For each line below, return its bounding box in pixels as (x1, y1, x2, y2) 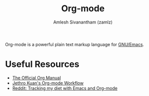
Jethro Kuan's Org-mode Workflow (12, 80, 84, 86)
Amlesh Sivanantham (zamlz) (53, 19, 112, 25)
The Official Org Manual (12, 74, 61, 81)
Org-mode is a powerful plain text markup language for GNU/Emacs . (5, 41, 145, 47)
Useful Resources (5, 59, 80, 70)
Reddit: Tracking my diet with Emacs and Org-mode (12, 85, 117, 91)
